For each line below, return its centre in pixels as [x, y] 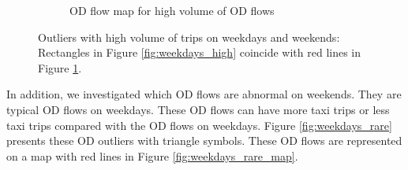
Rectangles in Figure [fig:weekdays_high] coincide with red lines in [200, 52]
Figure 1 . [60, 67]
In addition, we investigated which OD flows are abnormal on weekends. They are [204, 94]
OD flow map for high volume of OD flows [172, 10]
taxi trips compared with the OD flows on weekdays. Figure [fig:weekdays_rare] [199, 125]
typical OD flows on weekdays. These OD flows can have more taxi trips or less [198, 109]
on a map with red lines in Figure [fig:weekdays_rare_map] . [152, 155]
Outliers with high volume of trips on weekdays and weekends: [189, 37]
